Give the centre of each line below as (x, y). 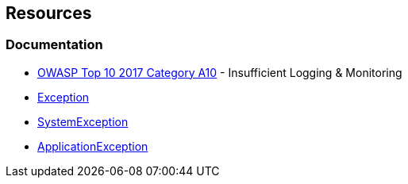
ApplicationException (93, 146)
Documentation (54, 45)
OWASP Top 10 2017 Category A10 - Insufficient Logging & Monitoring (220, 72)
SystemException (83, 121)
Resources (49, 13)
